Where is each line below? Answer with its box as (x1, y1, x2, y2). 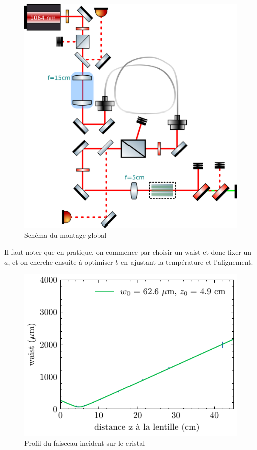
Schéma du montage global (24, 230, 107, 240)
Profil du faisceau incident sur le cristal (24, 437, 145, 448)
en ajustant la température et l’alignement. (120, 256, 253, 267)
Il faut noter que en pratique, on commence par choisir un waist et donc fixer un (4, 246, 252, 257)
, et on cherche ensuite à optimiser (8, 256, 113, 267)
